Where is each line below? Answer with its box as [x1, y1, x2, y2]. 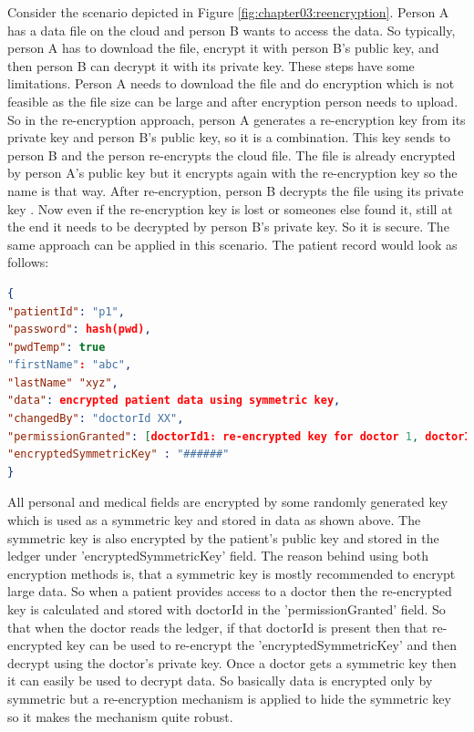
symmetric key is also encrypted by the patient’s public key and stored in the [7, 528, 439, 547]
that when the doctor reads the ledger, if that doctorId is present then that [7, 617, 428, 636]
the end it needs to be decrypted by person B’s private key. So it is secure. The [7, 217, 449, 236]
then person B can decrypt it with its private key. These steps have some [7, 56, 415, 75]
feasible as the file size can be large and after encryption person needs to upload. [7, 91, 459, 110]
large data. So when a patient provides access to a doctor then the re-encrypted [7, 582, 452, 601]
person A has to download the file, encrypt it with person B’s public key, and [7, 38, 439, 57]
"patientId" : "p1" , [7, 304, 125, 318]
